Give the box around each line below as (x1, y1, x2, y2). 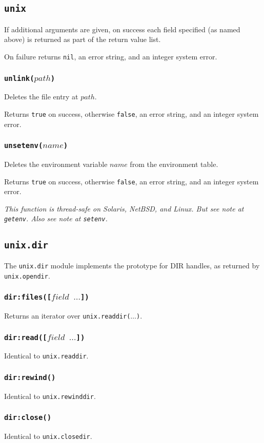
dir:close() (4, 413, 52, 422)
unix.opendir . (4, 270, 50, 281)
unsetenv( (4, 141, 43, 150)
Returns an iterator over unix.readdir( (4, 310, 131, 321)
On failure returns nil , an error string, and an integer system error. (4, 51, 217, 61)
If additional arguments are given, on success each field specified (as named (4, 24, 240, 34)
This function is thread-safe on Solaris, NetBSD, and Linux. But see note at (4, 203, 244, 214)
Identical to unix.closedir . (4, 431, 92, 441)
